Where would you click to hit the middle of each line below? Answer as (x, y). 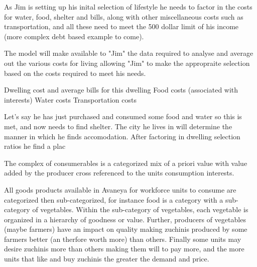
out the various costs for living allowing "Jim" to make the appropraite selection (127, 63)
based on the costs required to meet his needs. (75, 73)
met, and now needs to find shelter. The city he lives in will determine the (118, 126)
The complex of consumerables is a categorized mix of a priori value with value (126, 163)
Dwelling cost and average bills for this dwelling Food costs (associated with (121, 90)
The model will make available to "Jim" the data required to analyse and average (129, 53)
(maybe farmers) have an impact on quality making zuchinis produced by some (126, 229)
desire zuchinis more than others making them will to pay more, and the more (124, 249)
